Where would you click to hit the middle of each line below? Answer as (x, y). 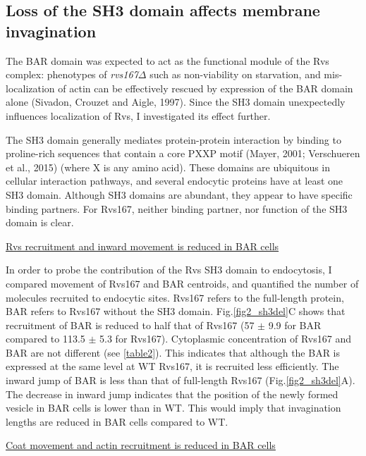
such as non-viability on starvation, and (235, 74)
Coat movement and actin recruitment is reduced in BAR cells (141, 445)
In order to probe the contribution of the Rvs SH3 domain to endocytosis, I (169, 270)
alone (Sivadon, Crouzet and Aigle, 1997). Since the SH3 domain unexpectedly (176, 102)
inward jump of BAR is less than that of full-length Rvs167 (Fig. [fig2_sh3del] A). (181, 380)
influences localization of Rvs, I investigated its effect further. (138, 115)
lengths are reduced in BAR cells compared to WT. (117, 421)
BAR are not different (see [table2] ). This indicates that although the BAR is (173, 352)
